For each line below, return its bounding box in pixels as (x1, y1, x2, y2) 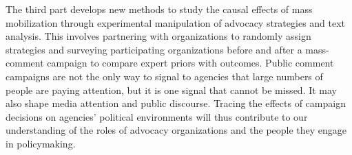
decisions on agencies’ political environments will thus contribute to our (6, 109, 308, 123)
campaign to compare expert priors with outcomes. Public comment (47, 56, 334, 70)
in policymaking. (6, 136, 76, 150)
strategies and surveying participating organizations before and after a (6, 42, 302, 56)
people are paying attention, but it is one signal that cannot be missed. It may (6, 82, 338, 97)
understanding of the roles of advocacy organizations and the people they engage (6, 123, 347, 137)
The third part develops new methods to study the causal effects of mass (6, 2, 313, 16)
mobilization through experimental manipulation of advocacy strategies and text (6, 15, 346, 29)
